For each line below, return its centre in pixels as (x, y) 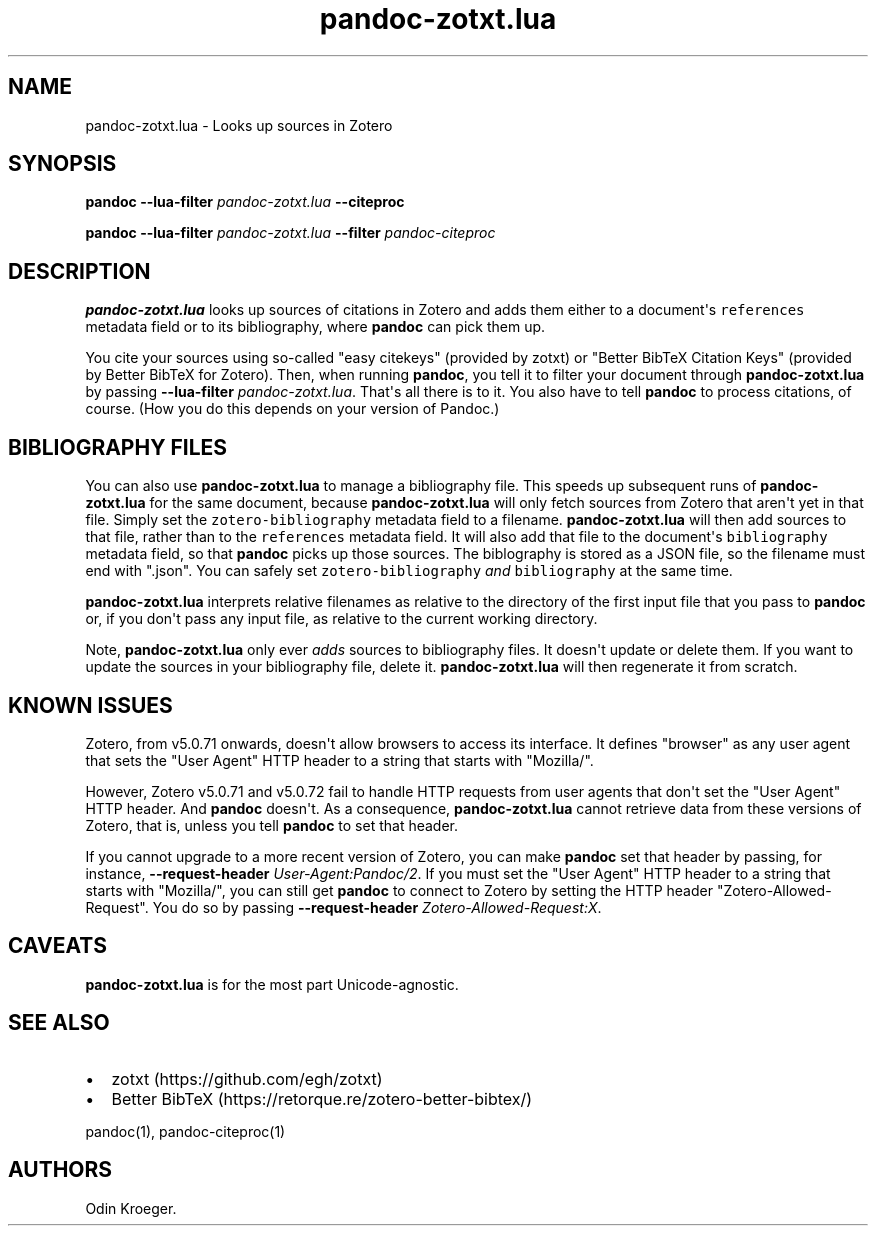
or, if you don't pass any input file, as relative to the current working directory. (341, 619)
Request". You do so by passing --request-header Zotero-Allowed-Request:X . (343, 907)
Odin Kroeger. (131, 1208)
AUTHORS (60, 1170)
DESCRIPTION (79, 271)
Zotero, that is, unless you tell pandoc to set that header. (272, 825)
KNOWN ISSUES (90, 705)
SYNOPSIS (62, 164)
